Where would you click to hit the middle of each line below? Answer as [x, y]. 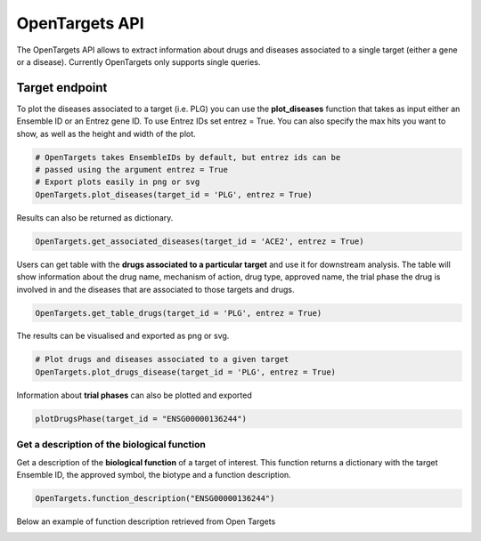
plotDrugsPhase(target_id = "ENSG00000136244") [141, 419]
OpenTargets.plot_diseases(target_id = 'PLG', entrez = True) [174, 194]
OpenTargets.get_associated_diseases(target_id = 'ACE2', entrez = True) [200, 241]
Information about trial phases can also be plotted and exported [135, 395]
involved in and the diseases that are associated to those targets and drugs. [155, 289]
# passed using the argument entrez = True [132, 170]
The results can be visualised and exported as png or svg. [123, 336]
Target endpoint [62, 88]
